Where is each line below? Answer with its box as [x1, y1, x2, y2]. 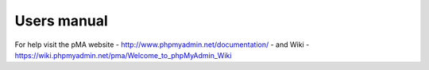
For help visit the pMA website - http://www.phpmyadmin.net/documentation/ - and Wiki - [14, 40, 310, 49]
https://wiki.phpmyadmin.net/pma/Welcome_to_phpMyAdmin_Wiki [14, 50, 232, 60]
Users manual [14, 12, 109, 29]
